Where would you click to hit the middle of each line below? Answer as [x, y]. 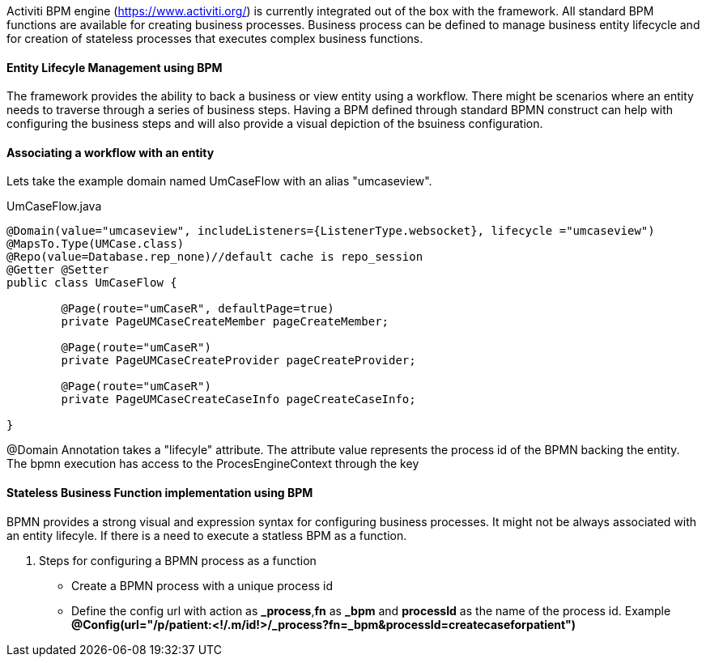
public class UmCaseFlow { [92, 283]
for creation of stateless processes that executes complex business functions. [215, 38]
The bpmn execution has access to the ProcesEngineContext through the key [213, 464]
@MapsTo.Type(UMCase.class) [96, 244]
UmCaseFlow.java [54, 206]
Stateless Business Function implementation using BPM [160, 493]
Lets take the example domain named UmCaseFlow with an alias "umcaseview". [219, 181]
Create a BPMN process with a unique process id [202, 585]
